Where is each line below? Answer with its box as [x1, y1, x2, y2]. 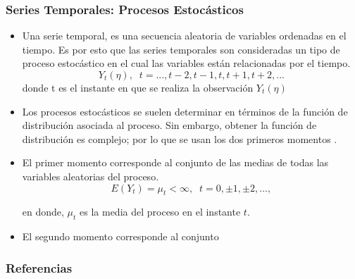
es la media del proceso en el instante [80, 204, 241, 219]
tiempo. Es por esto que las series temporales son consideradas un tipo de [22, 42, 340, 56]
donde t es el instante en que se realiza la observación [22, 80, 254, 94]
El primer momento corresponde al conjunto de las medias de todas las [22, 155, 329, 170]
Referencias [6, 259, 73, 276]
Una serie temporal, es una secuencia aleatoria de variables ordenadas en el [22, 28, 347, 43]
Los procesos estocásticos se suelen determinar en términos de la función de [22, 104, 348, 118]
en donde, [22, 204, 64, 219]
